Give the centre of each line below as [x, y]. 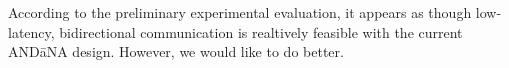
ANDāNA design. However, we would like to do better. [176, 51]
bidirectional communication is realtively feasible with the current [261, 31]
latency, [31, 31]
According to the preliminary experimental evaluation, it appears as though [240, 12]
